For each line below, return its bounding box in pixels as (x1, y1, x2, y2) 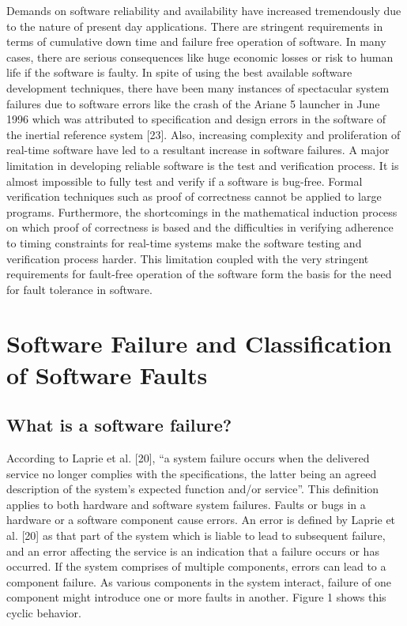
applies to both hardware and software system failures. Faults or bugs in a (6, 496, 366, 512)
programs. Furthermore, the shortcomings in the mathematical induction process (6, 203, 398, 220)
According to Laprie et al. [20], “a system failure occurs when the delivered (6, 450, 370, 466)
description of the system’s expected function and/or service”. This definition (6, 481, 379, 497)
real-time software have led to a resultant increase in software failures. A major (6, 141, 390, 158)
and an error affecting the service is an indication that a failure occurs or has (6, 542, 379, 559)
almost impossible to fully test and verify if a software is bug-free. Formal (6, 172, 363, 189)
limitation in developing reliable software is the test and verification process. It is (6, 156, 399, 173)
